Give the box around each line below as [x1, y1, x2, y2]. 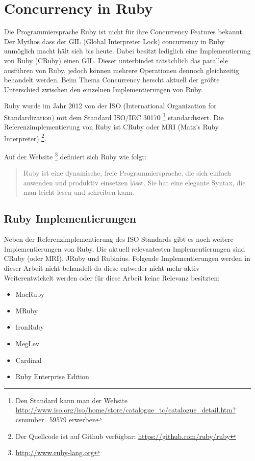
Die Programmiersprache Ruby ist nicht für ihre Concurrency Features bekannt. [4, 26, 244, 37]
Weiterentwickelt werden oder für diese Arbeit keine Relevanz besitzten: [4, 272, 220, 282]
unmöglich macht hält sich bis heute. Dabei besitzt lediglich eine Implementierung [4, 46, 251, 56]
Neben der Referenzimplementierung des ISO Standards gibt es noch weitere [4, 234, 234, 244]
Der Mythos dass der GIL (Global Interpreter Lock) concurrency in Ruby [4, 36, 225, 46]
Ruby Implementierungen [4, 211, 136, 226]
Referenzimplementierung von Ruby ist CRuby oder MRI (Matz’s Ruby [4, 122, 219, 132]
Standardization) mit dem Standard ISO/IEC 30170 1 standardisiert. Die [4, 110, 224, 122]
